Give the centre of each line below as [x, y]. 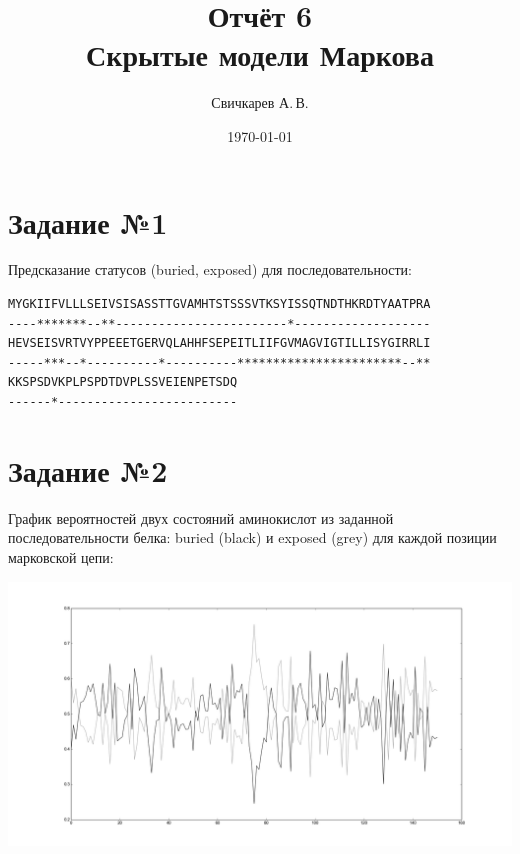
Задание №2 [88, 469]
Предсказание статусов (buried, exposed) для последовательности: [210, 269]
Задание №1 [88, 221]
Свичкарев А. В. [260, 102]
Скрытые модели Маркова [260, 54]
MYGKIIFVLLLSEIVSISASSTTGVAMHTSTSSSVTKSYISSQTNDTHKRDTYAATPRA [219, 304]
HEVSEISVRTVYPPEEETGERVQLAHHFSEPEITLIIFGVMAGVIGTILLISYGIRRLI [219, 343]
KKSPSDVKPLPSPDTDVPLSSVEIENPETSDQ [123, 382]
